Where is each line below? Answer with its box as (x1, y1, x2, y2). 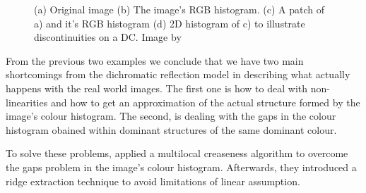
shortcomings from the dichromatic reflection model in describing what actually (6, 67, 350, 82)
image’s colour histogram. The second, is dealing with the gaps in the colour (6, 108, 336, 123)
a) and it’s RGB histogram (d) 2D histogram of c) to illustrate (34, 15, 305, 30)
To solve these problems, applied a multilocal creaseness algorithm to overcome (6, 146, 348, 161)
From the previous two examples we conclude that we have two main (6, 53, 304, 68)
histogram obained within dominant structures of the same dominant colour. (6, 122, 337, 137)
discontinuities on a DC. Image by (34, 30, 182, 44)
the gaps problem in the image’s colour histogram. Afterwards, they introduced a (6, 159, 357, 174)
